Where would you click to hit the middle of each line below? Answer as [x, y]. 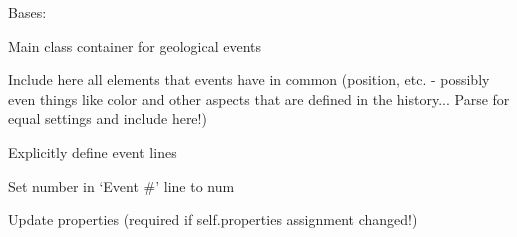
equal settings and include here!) [107, 118]
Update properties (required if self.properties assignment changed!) [213, 219]
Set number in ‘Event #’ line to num [121, 185]
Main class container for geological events [135, 45]
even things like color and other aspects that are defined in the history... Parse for [259, 98]
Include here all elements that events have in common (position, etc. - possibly [249, 79]
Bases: [27, 12]
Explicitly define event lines [92, 151]
